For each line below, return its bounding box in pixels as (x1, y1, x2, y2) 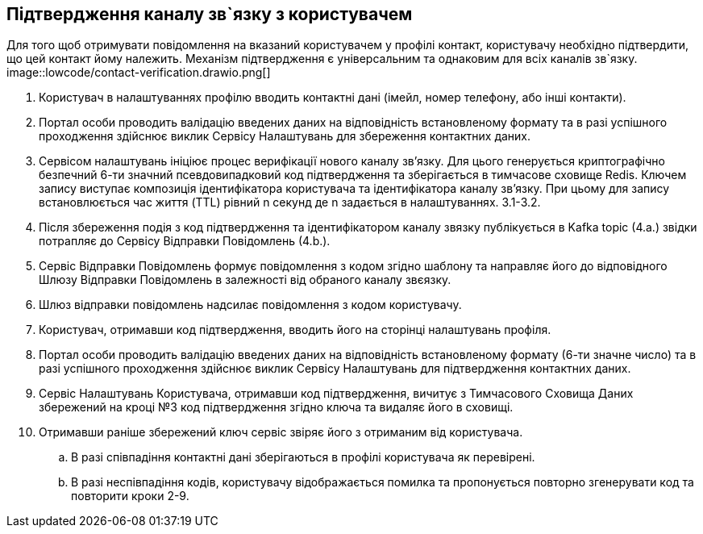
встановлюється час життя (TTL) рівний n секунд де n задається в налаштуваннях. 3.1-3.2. (39, 195, 541, 210)
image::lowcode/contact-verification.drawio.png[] (6, 65, 271, 80)
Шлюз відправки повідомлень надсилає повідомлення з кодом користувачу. (39, 298, 462, 312)
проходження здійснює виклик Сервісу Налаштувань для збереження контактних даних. (39, 129, 531, 144)
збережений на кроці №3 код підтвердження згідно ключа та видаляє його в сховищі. (39, 400, 514, 415)
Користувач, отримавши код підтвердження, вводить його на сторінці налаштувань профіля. (39, 323, 551, 337)
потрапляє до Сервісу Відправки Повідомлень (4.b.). (39, 234, 331, 248)
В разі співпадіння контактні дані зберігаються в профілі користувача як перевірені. (71, 450, 535, 465)
